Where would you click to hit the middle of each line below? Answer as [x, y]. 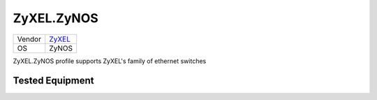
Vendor [29, 39]
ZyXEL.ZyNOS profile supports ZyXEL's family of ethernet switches [110, 61]
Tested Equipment [53, 81]
